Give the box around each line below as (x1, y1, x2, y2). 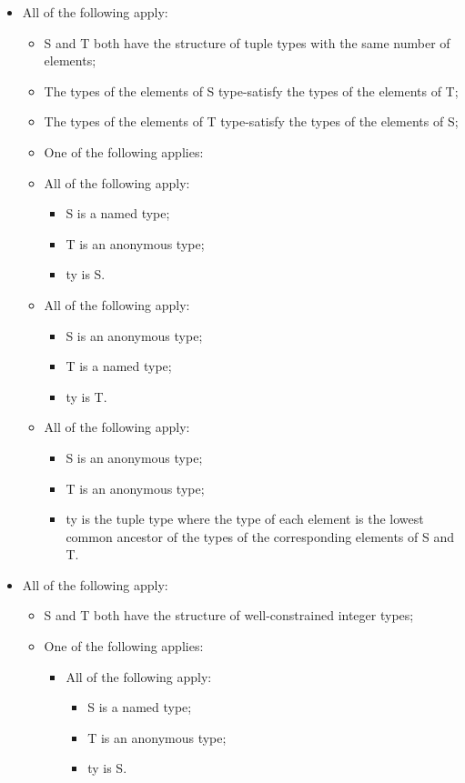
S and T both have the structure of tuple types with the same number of (44, 33, 450, 52)
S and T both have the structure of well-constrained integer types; (44, 606, 414, 625)
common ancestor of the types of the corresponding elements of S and (66, 527, 455, 546)
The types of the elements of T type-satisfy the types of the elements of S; (44, 112, 459, 131)
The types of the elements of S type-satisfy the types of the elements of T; (44, 81, 459, 100)
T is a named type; (66, 356, 172, 376)
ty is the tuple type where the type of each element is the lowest (66, 509, 424, 528)
